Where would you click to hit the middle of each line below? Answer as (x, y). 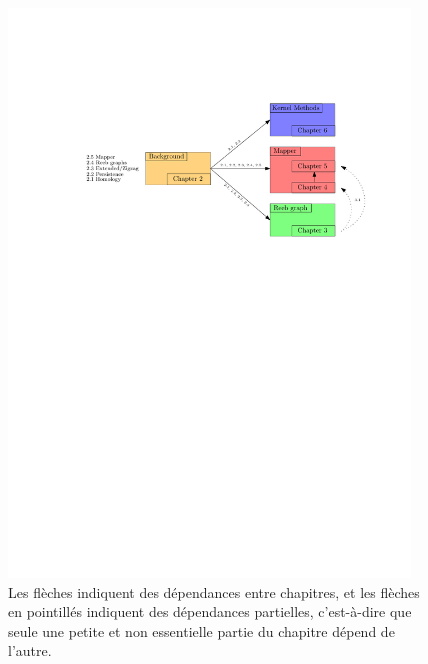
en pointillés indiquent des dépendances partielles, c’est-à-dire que (210, 611)
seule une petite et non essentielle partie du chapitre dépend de (201, 630)
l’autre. (30, 650)
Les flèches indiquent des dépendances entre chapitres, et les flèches (214, 591)
